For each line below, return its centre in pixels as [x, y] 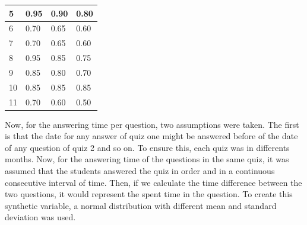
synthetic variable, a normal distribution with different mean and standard [141, 205]
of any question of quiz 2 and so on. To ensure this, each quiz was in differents [147, 147]
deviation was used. [40, 217]
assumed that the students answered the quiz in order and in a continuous [140, 171]
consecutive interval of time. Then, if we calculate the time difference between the [153, 182]
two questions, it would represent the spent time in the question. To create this [149, 194]
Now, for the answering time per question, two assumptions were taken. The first [152, 124]
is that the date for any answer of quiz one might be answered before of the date [151, 136]
